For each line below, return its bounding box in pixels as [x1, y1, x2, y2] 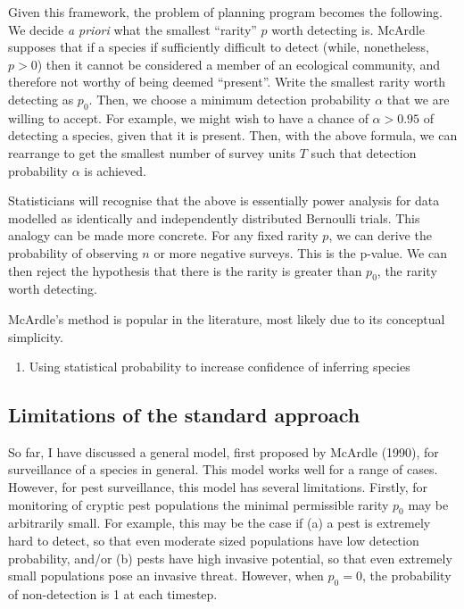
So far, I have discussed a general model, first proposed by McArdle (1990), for [8, 442, 439, 461]
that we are [386, 89, 450, 108]
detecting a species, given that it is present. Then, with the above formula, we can [8, 126, 458, 145]
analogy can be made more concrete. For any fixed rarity [8, 226, 319, 245]
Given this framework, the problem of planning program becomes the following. [8, 3, 443, 21]
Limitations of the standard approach [8, 401, 360, 429]
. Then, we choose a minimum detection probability [88, 89, 371, 108]
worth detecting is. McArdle [271, 20, 425, 38]
